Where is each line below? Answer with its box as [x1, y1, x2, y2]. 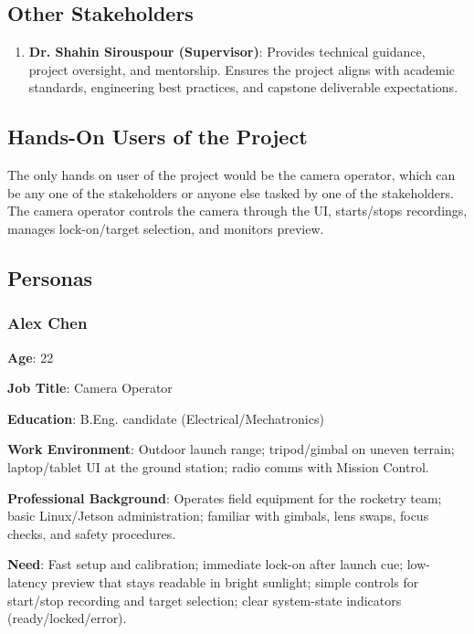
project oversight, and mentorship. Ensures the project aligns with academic [28, 59, 456, 79]
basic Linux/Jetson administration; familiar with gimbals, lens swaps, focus [7, 506, 429, 525]
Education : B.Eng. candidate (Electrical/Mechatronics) [7, 408, 324, 428]
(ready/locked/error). [7, 608, 127, 628]
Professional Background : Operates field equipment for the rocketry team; [7, 488, 442, 507]
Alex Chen [7, 312, 88, 334]
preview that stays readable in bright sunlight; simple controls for [51, 572, 419, 591]
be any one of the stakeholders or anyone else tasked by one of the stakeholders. [7, 183, 454, 202]
